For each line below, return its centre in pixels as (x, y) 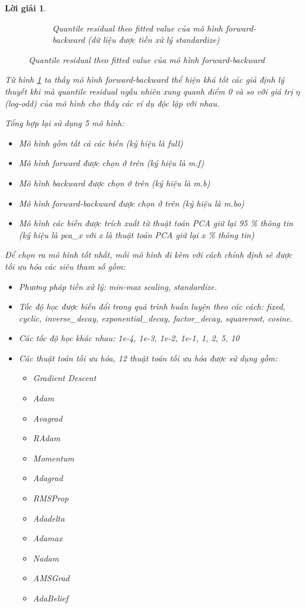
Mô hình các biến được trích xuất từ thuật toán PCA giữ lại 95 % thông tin (156, 223)
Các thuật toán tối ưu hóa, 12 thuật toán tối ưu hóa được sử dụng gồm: (148, 358)
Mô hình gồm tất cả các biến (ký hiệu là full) (101, 143)
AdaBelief (51, 598)
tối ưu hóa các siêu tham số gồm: (65, 266)
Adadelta (49, 518)
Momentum (54, 458)
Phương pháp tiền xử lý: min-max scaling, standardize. (118, 286)
